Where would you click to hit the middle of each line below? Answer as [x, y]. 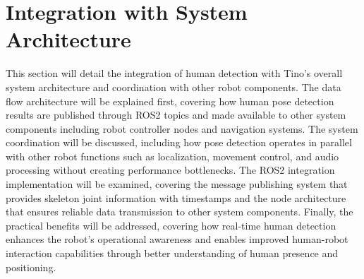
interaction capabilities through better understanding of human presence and [172, 253]
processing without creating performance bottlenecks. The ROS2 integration [170, 170]
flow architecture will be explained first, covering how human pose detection [170, 101]
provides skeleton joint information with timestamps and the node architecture [176, 197]
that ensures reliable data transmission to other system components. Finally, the [180, 212]
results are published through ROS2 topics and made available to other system [176, 115]
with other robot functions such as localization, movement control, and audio [172, 156]
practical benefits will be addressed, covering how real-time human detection [171, 225]
